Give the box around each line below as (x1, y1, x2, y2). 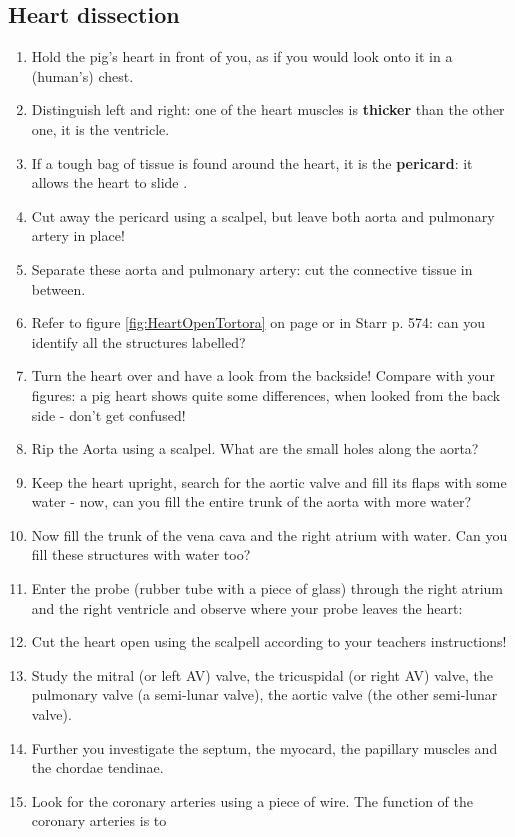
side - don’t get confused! (31, 404, 186, 425)
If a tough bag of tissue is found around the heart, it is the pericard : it (31, 152, 473, 173)
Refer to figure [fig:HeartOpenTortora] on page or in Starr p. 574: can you (31, 312, 486, 333)
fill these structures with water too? (31, 544, 251, 565)
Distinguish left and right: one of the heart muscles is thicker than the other (31, 99, 505, 120)
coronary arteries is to (31, 810, 167, 831)
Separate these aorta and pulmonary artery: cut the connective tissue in (31, 258, 473, 279)
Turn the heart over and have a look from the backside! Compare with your (31, 365, 495, 386)
